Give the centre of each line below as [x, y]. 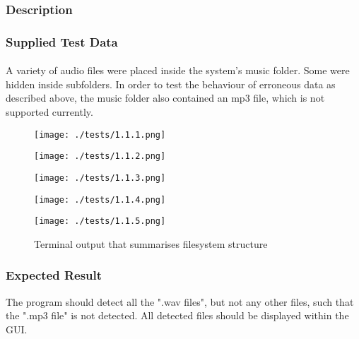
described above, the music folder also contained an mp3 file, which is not [165, 98]
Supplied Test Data [62, 41]
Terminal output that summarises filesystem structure [151, 243]
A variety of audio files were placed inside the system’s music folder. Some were [178, 70]
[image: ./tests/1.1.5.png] [100, 221]
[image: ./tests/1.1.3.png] [100, 178]
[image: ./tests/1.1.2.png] [100, 156]
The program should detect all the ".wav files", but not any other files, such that [180, 301]
